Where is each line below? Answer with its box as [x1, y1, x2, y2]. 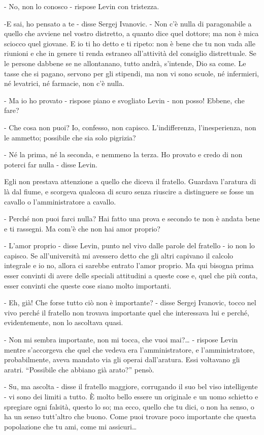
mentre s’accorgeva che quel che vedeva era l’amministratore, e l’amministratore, [4, 344, 255, 355]
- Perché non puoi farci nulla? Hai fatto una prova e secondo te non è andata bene [4, 213, 260, 224]
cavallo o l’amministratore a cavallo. [4, 196, 116, 207]
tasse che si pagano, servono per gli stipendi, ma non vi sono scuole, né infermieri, [4, 68, 259, 78]
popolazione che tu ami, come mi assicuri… [4, 421, 137, 431]
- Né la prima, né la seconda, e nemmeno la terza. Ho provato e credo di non [4, 149, 243, 160]
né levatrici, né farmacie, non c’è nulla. [4, 78, 124, 89]
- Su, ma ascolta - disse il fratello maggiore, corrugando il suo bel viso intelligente [4, 381, 258, 392]
